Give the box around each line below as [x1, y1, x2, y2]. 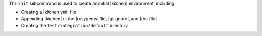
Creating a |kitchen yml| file [21, 9, 77, 15]
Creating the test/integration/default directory [21, 23, 128, 28]
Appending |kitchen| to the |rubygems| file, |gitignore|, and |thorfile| [21, 16, 157, 21]
